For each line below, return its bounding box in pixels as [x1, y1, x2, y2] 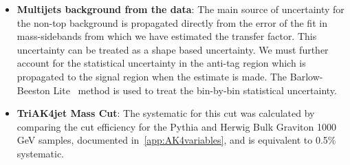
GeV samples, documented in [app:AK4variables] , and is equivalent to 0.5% [17, 133, 336, 147]
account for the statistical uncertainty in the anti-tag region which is [17, 56, 306, 70]
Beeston [17, 82, 50, 97]
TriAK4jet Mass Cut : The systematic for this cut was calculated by [17, 106, 315, 120]
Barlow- [289, 69, 323, 83]
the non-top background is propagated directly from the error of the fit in [17, 15, 327, 30]
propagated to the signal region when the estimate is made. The [17, 69, 287, 83]
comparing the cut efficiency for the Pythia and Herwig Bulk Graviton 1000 [17, 119, 337, 133]
